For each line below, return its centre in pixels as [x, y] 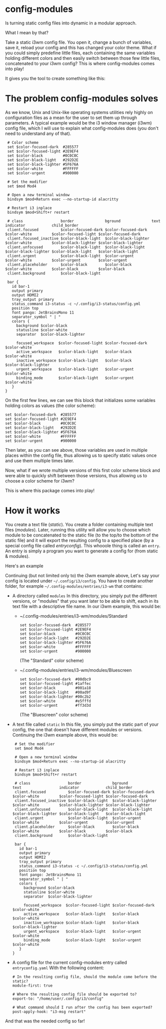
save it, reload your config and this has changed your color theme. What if [81, 47]
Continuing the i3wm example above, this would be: [65, 735]
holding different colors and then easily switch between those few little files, [83, 58]
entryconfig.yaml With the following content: [58, 968]
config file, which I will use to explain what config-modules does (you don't [82, 128]
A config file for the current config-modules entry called [70, 962]
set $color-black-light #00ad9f [55, 692]
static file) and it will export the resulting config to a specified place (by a [80, 540]
